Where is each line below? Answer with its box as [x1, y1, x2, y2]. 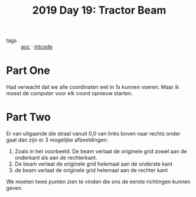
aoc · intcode [21, 43, 53, 50]
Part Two [6, 111, 51, 124]
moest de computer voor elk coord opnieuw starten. [6, 90, 133, 97]
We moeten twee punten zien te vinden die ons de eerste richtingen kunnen [6, 178, 191, 185]
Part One [6, 64, 50, 77]
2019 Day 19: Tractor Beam [32, 4, 166, 17]
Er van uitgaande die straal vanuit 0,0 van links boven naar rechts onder [6, 130, 181, 137]
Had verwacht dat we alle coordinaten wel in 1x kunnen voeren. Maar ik [6, 83, 179, 91]
